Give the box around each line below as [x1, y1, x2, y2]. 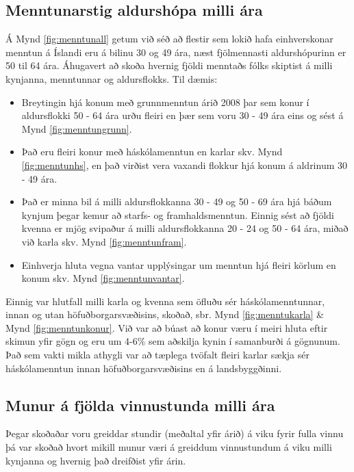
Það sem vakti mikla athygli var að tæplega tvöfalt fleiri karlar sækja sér [5, 348, 309, 362]
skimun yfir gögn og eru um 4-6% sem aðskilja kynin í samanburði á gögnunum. [5, 334, 340, 348]
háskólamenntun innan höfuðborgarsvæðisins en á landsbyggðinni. [5, 360, 282, 375]
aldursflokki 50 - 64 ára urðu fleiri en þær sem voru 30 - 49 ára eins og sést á [21, 108, 344, 122]
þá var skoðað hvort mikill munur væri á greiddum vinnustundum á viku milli [5, 440, 332, 454]
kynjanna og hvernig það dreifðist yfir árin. [5, 453, 186, 467]
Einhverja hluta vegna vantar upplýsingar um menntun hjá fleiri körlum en [21, 257, 336, 272]
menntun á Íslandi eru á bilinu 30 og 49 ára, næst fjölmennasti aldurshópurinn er [5, 44, 346, 59]
